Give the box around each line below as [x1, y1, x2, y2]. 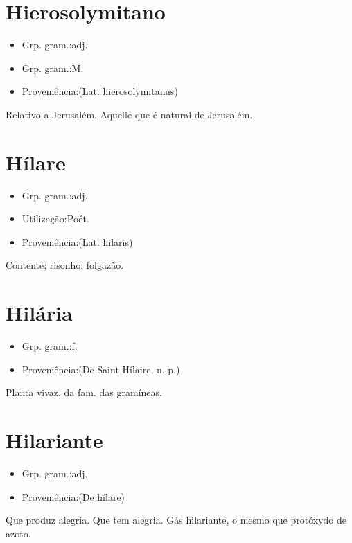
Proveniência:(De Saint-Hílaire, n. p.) [21, 362, 180, 376]
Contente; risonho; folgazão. [6, 258, 124, 272]
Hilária [6, 299, 73, 327]
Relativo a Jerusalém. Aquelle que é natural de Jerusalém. [6, 107, 253, 121]
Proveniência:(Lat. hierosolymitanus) [21, 84, 178, 98]
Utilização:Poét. [21, 211, 89, 226]
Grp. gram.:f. [21, 339, 78, 353]
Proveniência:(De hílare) [21, 489, 125, 504]
